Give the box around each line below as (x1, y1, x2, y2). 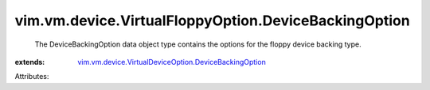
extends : (14, 57, 45, 66)
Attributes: (14, 72, 49, 81)
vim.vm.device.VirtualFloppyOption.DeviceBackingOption (14, 12, 410, 29)
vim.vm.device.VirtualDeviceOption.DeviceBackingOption (77, 57, 266, 66)
